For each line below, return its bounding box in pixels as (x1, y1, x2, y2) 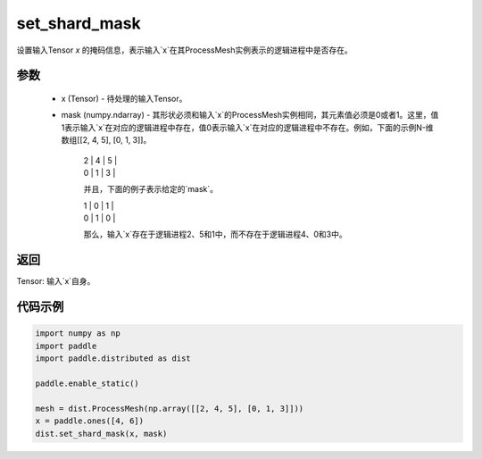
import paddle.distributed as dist (35, 354, 191, 363)
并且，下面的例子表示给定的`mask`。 (83, 184, 219, 195)
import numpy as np (35, 329, 120, 338)
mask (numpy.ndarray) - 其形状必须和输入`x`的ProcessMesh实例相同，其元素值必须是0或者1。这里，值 (61, 110, 439, 121)
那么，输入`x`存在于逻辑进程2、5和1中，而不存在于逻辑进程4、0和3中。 (83, 229, 347, 240)
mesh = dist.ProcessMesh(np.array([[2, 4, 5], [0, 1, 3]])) (35, 403, 304, 413)
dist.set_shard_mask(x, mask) (35, 429, 168, 438)
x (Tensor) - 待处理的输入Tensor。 (61, 93, 187, 104)
